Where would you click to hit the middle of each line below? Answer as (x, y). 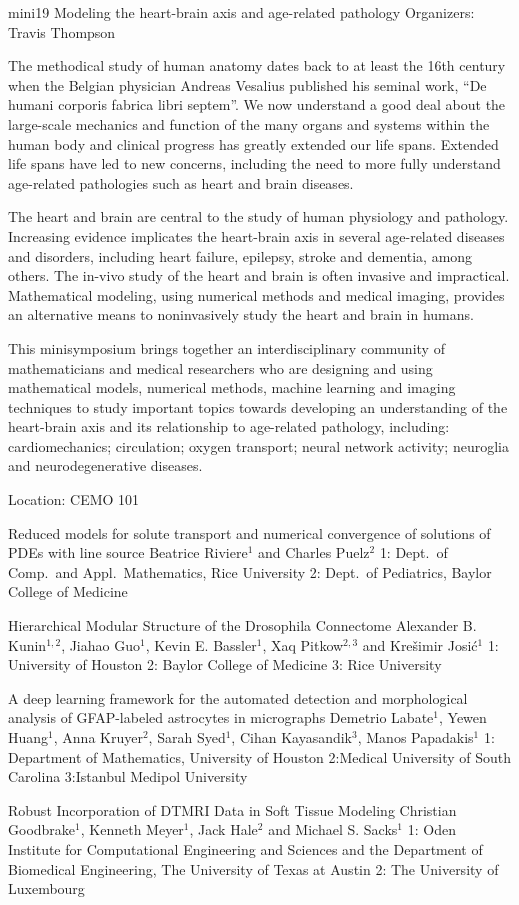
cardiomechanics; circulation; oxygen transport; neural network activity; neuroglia (258, 445)
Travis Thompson (62, 31)
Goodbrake (42, 829)
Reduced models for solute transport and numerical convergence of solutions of (249, 532)
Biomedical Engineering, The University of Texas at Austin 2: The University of (253, 868)
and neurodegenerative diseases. (105, 465)
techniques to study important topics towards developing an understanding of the (258, 406)
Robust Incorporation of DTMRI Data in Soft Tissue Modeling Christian (232, 809)
